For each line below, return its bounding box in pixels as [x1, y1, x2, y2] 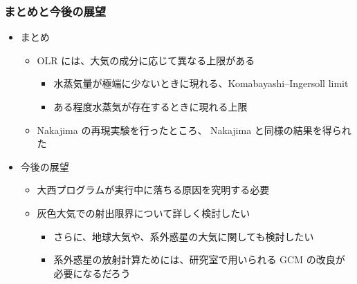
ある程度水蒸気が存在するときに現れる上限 [53, 100, 248, 113]
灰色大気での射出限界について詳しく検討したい [37, 205, 250, 220]
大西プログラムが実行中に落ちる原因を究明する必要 [37, 182, 270, 197]
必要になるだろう [53, 265, 131, 280]
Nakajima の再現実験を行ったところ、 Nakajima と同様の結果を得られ [37, 122, 351, 137]
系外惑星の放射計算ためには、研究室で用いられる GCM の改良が [53, 252, 345, 267]
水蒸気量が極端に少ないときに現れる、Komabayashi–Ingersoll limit [53, 76, 349, 91]
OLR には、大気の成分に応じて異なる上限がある [37, 53, 255, 67]
